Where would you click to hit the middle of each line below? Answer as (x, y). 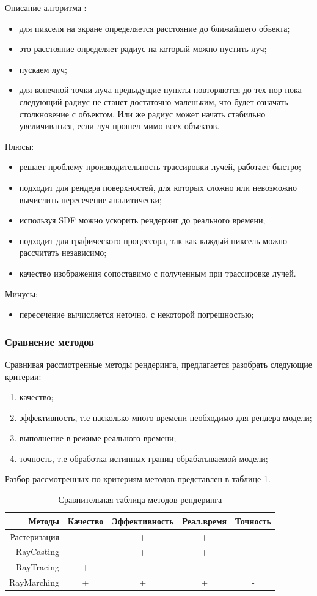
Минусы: (21, 293)
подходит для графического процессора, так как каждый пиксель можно (153, 240)
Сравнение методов (49, 341)
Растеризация (35, 536)
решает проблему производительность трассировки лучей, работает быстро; (160, 167)
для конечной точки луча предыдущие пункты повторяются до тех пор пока (160, 90)
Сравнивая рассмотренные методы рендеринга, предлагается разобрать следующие (159, 364)
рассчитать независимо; (63, 252)
